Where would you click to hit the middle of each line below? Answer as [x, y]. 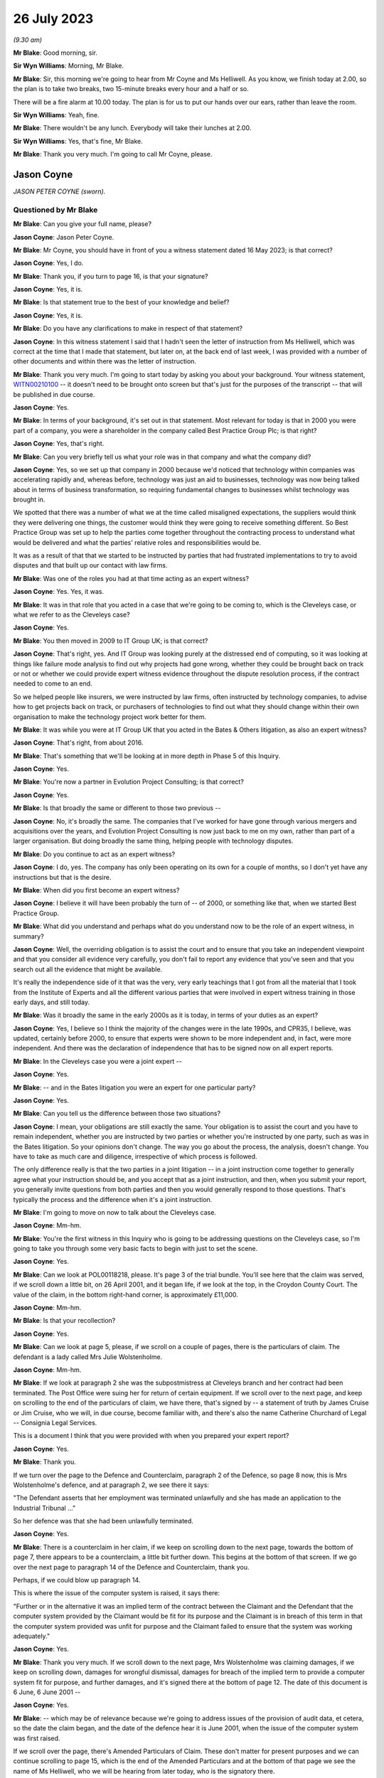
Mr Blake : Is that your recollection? [64, 1321]
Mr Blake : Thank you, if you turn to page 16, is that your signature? [111, 276]
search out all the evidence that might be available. [88, 969]
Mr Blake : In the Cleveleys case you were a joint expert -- [98, 1061]
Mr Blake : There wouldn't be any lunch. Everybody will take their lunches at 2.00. [132, 128]
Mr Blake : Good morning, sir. [55, 53]
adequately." [32, 1636]
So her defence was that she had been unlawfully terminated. [103, 1521]
